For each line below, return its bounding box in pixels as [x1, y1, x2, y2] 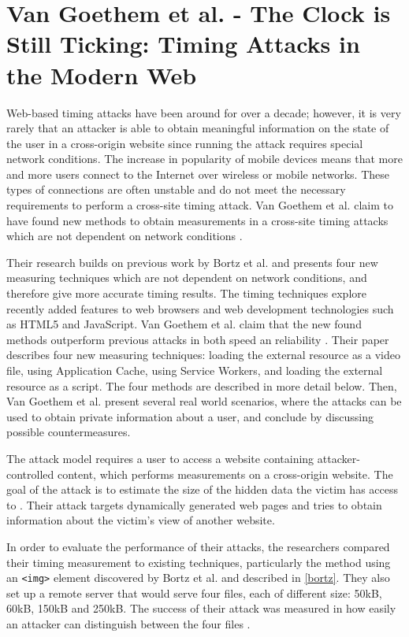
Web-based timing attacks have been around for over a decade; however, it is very [6, 104, 401, 120]
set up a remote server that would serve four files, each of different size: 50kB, [6, 584, 382, 601]
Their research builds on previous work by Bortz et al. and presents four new [6, 254, 378, 270]
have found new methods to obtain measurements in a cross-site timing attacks [6, 212, 389, 228]
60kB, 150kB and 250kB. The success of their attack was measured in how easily [6, 600, 396, 617]
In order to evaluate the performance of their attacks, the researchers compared [6, 538, 390, 554]
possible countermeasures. [6, 424, 131, 440]
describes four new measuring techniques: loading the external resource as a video [6, 346, 401, 363]
